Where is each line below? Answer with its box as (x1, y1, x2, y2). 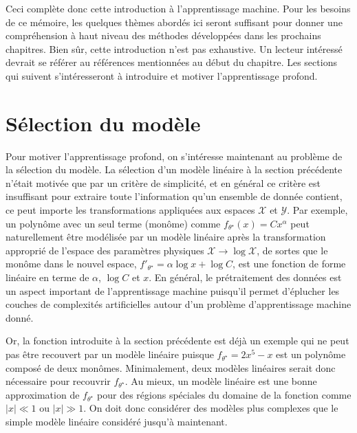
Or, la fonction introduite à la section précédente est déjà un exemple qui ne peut (6, 333, 349, 348)
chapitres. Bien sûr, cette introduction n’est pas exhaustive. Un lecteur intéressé (6, 41, 343, 56)
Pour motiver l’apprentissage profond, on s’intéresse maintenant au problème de (6, 148, 343, 163)
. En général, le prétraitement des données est (149, 270, 342, 285)
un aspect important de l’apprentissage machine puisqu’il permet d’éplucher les (6, 283, 340, 298)
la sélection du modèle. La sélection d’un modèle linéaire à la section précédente (6, 162, 343, 177)
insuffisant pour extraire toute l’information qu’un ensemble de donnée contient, (6, 189, 343, 203)
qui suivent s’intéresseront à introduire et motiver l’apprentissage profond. (6, 68, 318, 82)
